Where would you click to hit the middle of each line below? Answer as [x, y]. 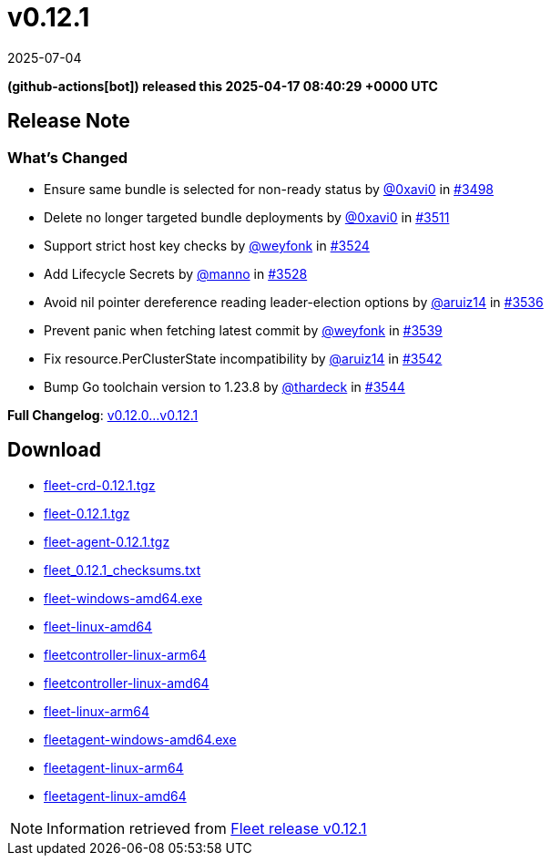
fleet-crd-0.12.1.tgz [100, 485]
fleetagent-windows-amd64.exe [140, 739]
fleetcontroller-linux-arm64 [125, 654]
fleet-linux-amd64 [98, 626]
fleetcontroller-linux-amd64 [127, 683]
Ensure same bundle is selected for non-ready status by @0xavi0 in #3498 [269, 189]
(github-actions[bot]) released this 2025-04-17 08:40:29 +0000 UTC [223, 86]
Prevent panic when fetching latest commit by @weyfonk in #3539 [243, 330]
